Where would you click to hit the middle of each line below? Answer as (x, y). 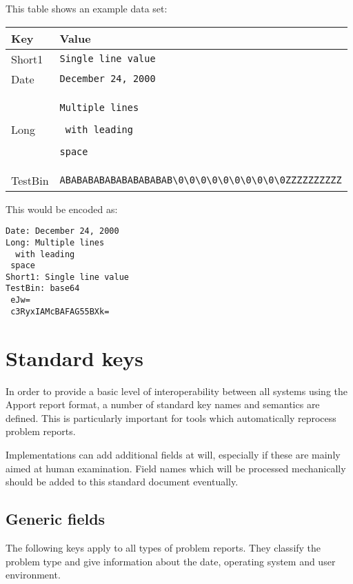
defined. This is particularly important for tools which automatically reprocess (171, 417)
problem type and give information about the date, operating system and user (171, 561)
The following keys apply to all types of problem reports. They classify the (163, 547)
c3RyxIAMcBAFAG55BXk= (60, 311)
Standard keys (74, 358)
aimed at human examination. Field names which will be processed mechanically (176, 468)
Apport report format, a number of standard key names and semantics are (163, 404)
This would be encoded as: (62, 209)
